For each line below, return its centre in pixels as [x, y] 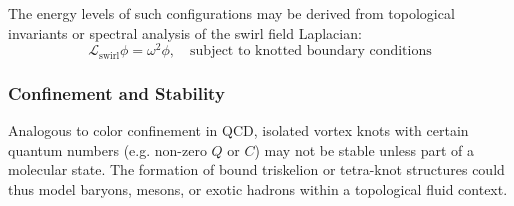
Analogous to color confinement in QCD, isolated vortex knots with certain [238, 129]
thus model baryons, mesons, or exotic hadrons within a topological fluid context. [258, 188]
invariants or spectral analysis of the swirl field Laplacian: [185, 32]
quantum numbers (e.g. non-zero [107, 149]
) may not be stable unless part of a [364, 149]
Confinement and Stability [116, 92]
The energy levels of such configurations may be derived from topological [231, 13]
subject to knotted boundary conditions [311, 51]
